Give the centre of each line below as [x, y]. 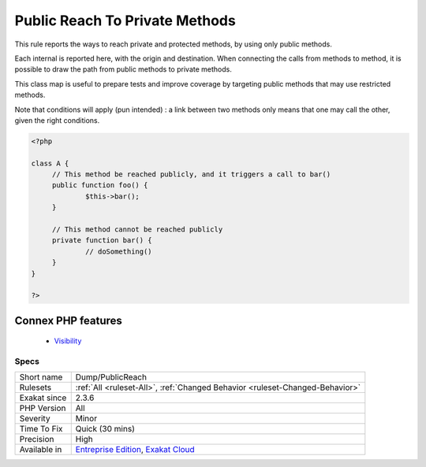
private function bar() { [102, 241]
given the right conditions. [57, 120]
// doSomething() [119, 251]
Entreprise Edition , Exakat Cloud [135, 450]
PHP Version [43, 408]
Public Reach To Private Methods [125, 20]
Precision [37, 439]
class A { [50, 163]
